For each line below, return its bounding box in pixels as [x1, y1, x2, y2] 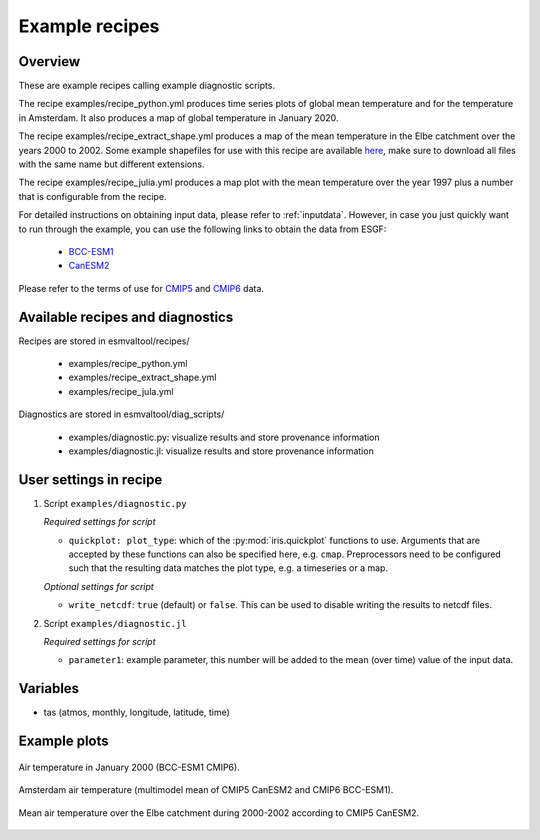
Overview [18, 53, 81, 70]
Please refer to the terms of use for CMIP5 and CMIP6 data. [18, 282, 265, 294]
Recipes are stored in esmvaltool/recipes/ [18, 335, 190, 347]
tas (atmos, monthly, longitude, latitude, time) [43, 706, 230, 719]
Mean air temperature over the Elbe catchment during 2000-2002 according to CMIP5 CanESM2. [18, 806, 420, 819]
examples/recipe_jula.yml [68, 385, 174, 397]
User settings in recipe [18, 471, 163, 488]
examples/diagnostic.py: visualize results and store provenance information [68, 431, 380, 443]
